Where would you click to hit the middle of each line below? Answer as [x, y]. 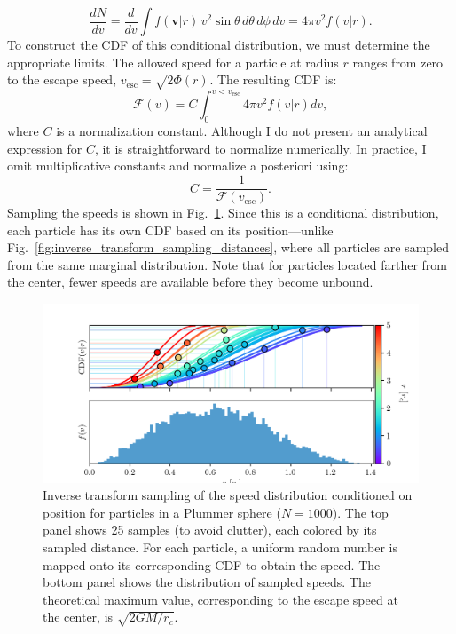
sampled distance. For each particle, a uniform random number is [220, 547]
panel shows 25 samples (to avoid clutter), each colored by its [210, 530]
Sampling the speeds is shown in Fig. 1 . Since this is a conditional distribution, [223, 213]
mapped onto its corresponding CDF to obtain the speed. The [212, 564]
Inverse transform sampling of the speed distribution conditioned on [228, 495]
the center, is [78, 617]
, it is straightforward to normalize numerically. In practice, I [260, 148]
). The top [360, 512]
